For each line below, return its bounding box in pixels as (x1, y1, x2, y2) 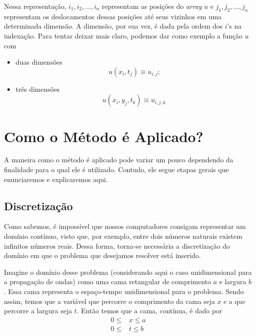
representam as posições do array (102, 1, 202, 11)
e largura (219, 276, 247, 287)
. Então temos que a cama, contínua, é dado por (76, 305, 222, 316)
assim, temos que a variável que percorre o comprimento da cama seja (4, 296, 215, 306)
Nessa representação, (4, 1, 67, 11)
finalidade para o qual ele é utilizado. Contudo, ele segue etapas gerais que (4, 164, 229, 175)
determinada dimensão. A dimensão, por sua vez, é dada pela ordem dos (4, 21, 223, 31)
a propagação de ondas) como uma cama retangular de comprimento (4, 276, 211, 287)
